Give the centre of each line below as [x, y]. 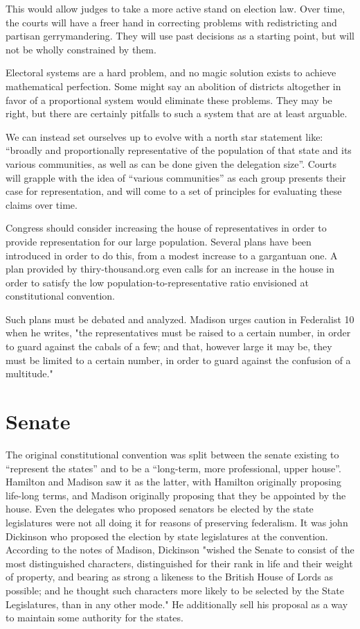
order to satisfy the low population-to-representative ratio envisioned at [157, 282]
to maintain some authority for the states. [94, 618]
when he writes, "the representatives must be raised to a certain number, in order [178, 333]
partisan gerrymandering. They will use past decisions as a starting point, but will [180, 36]
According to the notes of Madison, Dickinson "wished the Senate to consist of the [180, 550]
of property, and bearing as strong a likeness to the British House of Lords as [169, 577]
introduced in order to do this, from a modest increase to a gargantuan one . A [172, 255]
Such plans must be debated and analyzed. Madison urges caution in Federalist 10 [180, 319]
